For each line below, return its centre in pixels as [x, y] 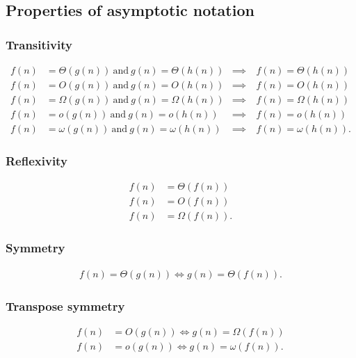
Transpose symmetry [65, 306]
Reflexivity [37, 161]
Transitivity [39, 44]
